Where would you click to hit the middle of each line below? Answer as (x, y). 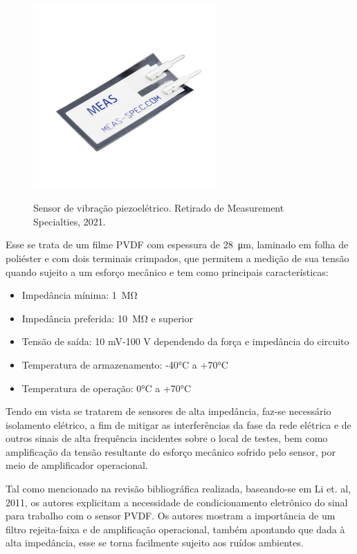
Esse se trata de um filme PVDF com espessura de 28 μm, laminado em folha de (177, 244)
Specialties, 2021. (70, 221)
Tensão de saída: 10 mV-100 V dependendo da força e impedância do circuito (185, 341)
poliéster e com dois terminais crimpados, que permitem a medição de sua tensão (177, 258)
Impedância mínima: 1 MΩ (80, 295)
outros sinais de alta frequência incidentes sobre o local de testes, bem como (167, 438)
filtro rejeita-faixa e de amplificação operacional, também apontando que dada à (175, 529)
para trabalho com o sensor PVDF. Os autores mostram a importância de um (171, 516)
